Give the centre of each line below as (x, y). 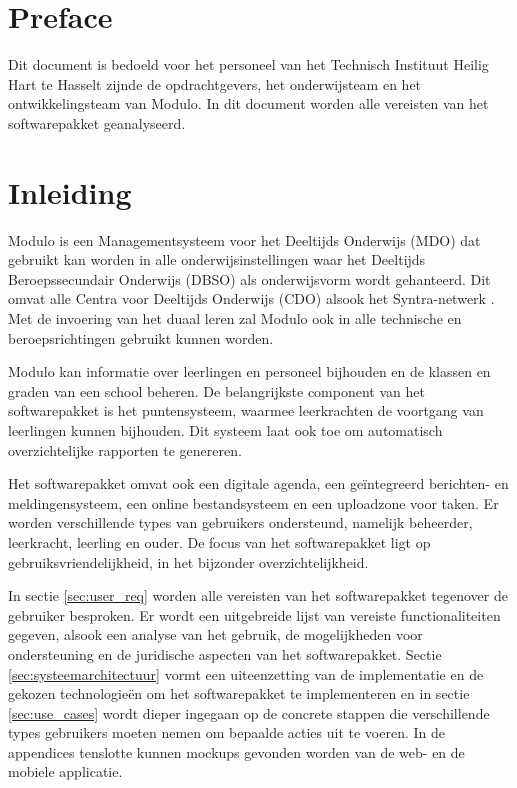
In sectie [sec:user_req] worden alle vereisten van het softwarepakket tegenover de (258, 595)
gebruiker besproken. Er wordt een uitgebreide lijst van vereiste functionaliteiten (254, 614)
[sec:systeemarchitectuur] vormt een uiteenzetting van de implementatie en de (246, 673)
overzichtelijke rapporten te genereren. (125, 449)
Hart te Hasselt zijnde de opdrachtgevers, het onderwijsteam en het (215, 83)
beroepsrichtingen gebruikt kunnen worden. (141, 337)
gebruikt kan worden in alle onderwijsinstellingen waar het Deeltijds (217, 259)
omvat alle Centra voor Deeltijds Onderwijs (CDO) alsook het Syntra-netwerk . (251, 298)
